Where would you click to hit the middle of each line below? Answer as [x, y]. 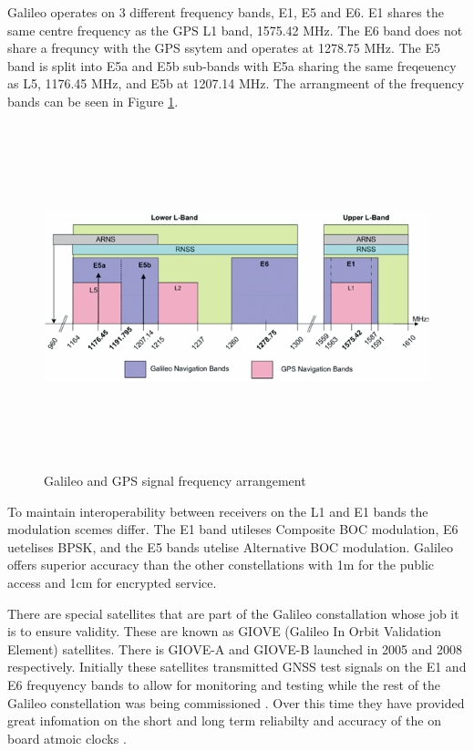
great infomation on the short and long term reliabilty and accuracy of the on [224, 720]
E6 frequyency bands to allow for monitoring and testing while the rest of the [224, 685]
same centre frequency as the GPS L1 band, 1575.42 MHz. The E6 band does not [235, 30]
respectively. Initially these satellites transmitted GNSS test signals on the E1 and [237, 667]
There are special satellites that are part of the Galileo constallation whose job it [233, 613]
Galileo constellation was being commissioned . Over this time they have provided [236, 702]
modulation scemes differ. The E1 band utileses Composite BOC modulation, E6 [233, 529]
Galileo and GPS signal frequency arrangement [175, 481]
